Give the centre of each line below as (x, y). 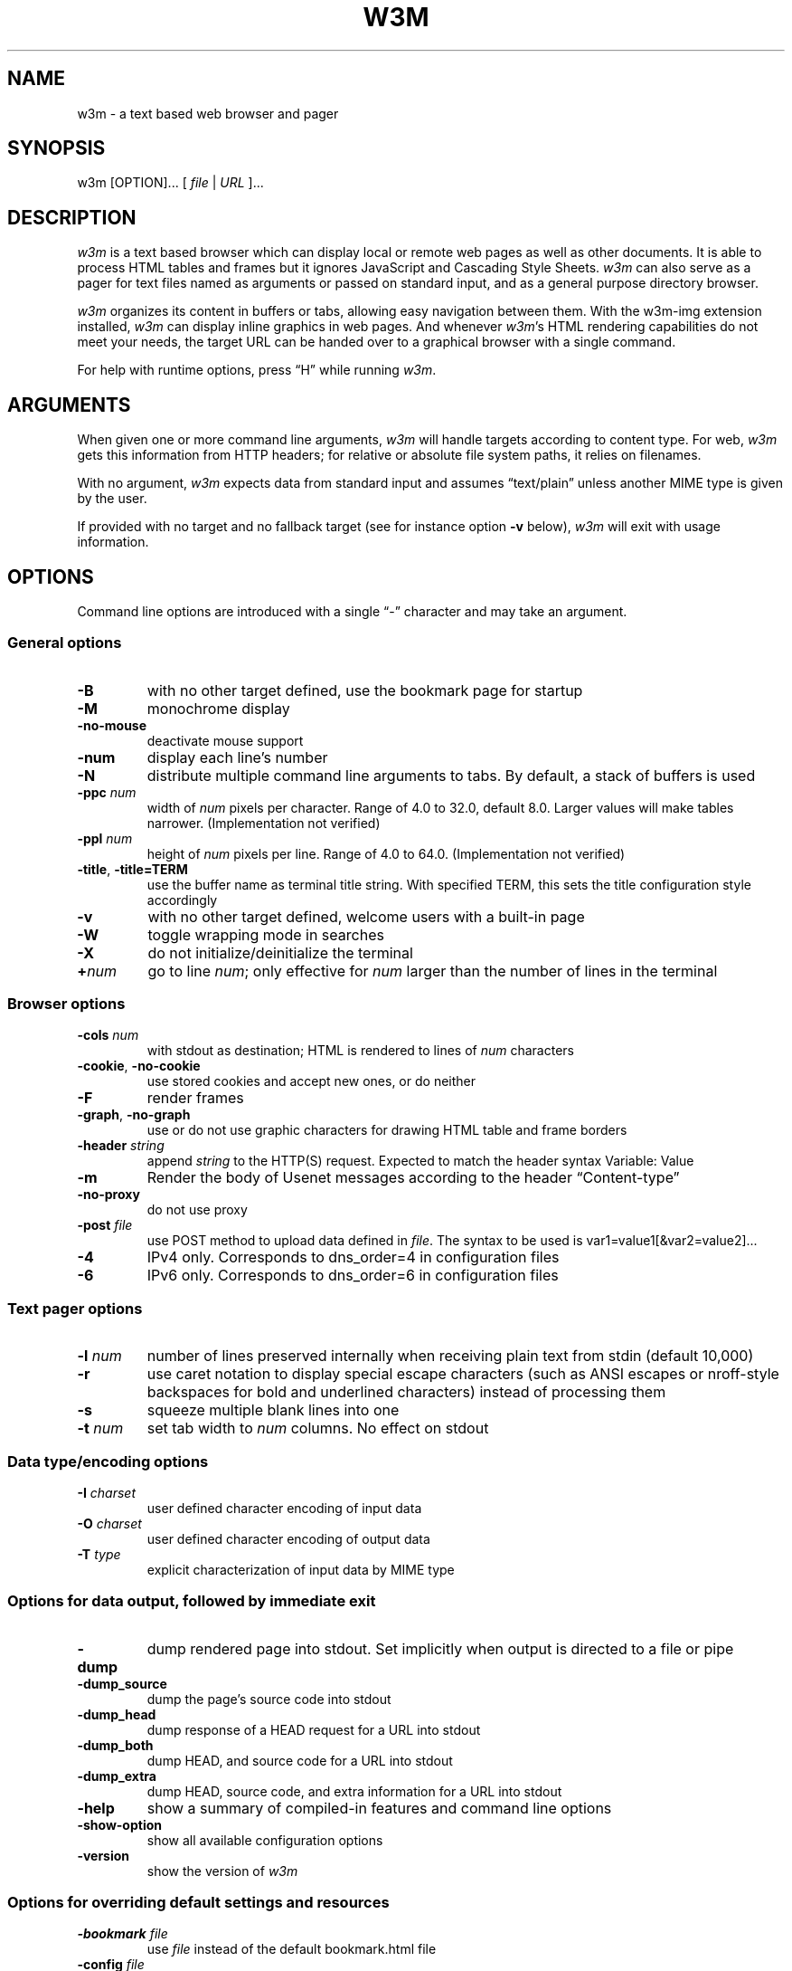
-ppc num (107, 792)
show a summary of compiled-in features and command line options (379, 1808)
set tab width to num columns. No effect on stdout (318, 1428)
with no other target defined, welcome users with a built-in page (366, 916)
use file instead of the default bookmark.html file (292, 1949)
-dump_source (122, 1683)
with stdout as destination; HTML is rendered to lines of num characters (360, 1051)
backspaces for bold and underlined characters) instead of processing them (406, 1392)
